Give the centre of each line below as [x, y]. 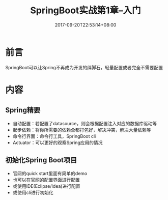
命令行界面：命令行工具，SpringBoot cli [54, 136]
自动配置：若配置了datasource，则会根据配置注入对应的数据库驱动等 [85, 123]
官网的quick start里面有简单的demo [50, 173]
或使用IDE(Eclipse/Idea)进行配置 [46, 186]
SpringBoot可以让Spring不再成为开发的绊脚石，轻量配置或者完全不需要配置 [84, 67]
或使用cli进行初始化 [33, 192]
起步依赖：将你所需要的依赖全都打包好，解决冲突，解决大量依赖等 [82, 130]
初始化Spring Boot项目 [41, 160]
